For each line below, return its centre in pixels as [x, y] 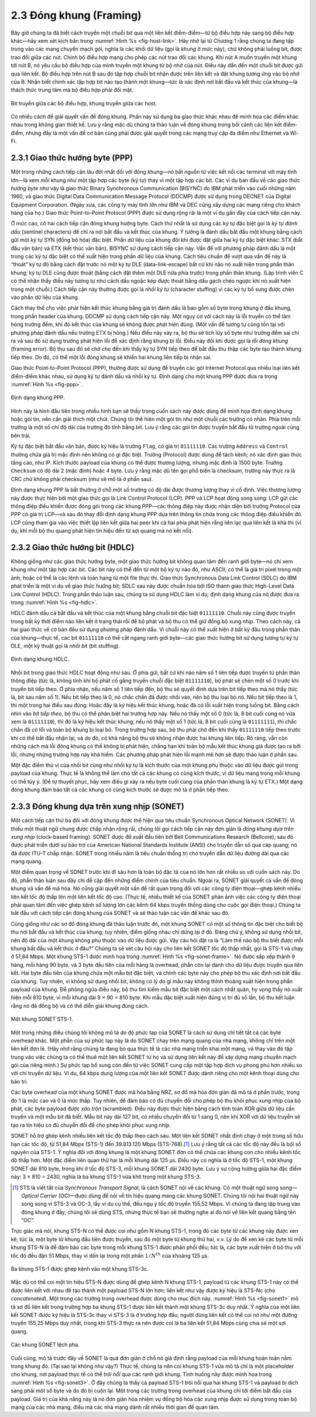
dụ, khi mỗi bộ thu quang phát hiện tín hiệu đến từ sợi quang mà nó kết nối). [102, 531]
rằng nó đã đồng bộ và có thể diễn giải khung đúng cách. [80, 1006]
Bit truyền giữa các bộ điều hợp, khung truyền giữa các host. [84, 103]
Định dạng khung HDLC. [40, 659]
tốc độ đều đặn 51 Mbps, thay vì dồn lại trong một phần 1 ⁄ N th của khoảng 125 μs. [110, 1255]
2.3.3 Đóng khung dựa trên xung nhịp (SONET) [97, 807]
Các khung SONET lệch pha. [45, 1345]
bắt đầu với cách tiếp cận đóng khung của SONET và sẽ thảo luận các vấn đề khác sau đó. [120, 913]
